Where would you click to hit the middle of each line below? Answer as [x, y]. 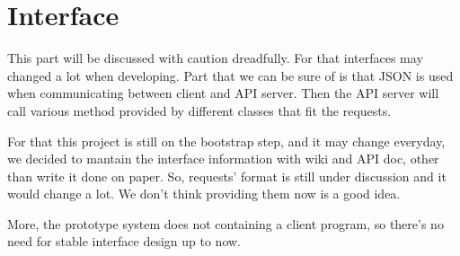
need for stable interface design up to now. [124, 241]
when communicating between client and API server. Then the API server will [223, 93]
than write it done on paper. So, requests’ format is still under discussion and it [227, 176]
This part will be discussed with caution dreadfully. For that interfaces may [215, 58]
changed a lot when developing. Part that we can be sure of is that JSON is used [230, 75]
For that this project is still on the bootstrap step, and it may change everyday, [226, 141]
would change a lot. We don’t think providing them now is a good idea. [204, 194]
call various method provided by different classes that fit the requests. [199, 110]
